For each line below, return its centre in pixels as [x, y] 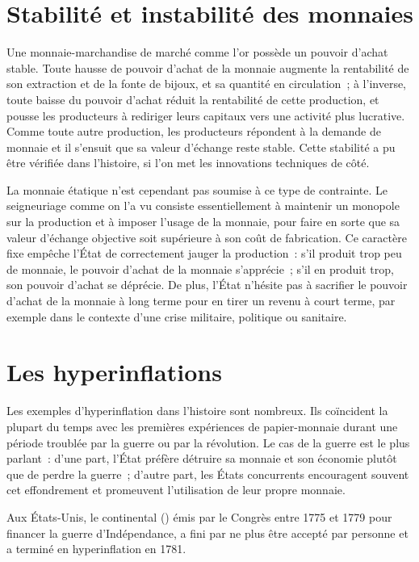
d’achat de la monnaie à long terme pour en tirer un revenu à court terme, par [201, 301]
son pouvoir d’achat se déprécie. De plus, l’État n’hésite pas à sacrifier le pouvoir [207, 285]
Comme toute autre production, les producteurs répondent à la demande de [194, 131]
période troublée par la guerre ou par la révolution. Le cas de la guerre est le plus [208, 442]
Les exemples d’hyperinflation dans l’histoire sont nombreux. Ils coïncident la [197, 411]
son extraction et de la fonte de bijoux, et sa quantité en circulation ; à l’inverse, [207, 84]
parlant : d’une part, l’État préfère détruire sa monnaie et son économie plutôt [202, 458]
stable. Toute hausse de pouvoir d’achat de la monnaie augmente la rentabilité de [208, 67]
